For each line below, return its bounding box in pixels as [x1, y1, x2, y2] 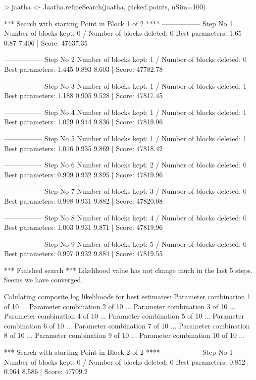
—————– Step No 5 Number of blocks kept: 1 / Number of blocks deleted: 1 [4, 133, 247, 143]
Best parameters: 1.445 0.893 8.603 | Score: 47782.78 [4, 63, 163, 74]
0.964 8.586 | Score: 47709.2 [4, 366, 88, 377]
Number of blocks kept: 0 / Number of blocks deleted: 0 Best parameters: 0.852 [4, 356, 246, 367]
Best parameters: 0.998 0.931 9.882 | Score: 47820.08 [4, 195, 163, 206]
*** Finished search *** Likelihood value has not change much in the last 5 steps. [4, 265, 253, 275]
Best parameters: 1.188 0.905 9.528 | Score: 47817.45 [4, 90, 163, 101]
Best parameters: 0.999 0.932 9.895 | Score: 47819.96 [4, 169, 163, 179]
